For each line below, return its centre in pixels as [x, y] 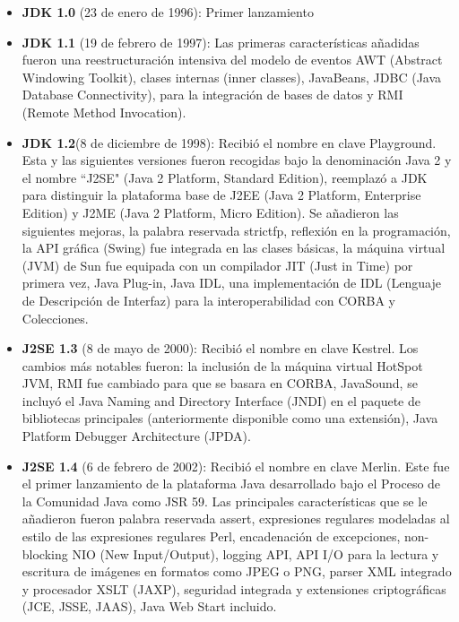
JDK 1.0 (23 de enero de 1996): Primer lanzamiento [168, 12]
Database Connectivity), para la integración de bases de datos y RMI [212, 95]
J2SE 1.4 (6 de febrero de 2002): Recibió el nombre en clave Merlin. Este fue [236, 466]
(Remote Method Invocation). [104, 112]
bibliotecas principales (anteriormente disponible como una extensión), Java [230, 418]
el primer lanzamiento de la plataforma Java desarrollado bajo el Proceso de [231, 484]
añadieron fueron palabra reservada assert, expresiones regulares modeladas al [236, 518]
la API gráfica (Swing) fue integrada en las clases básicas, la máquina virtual [234, 248]
